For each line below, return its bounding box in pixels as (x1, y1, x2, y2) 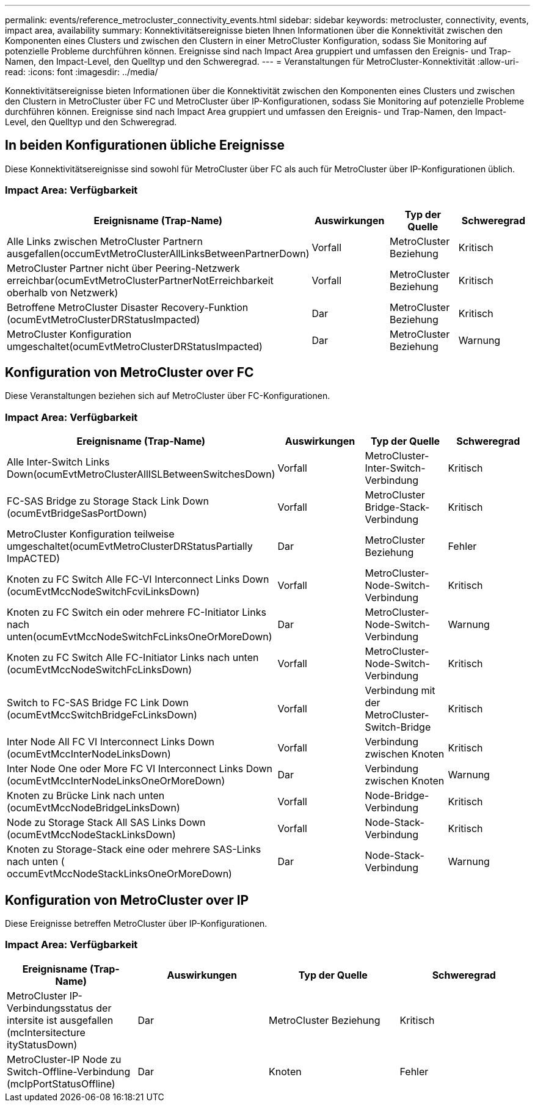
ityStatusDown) (7, 1038, 78, 1051)
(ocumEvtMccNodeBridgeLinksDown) (7, 802, 180, 814)
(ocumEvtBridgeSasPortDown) (7, 507, 147, 520)
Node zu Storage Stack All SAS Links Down (7, 816, 206, 829)
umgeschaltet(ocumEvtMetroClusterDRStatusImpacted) (7, 340, 263, 353)
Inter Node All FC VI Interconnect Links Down (7, 736, 214, 748)
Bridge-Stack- (365, 501, 430, 514)
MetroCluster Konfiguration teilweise (7, 528, 175, 541)
